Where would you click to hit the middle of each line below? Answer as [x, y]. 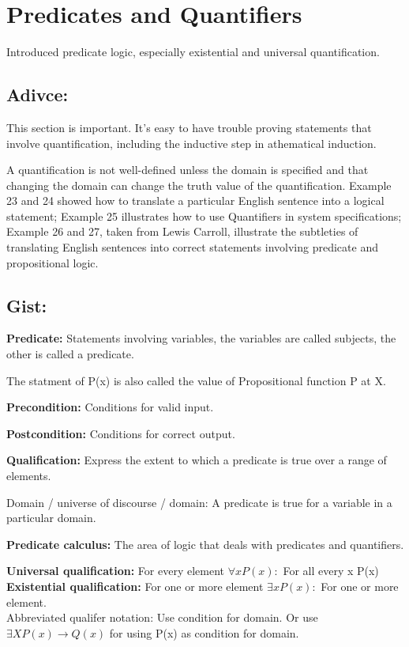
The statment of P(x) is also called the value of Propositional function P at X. [196, 380]
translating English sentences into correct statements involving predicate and [192, 247]
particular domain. [51, 518]
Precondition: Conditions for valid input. [110, 407]
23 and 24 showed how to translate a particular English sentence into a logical [195, 201]
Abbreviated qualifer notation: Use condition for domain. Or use [162, 617]
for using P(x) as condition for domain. [204, 632]
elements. [29, 476]
